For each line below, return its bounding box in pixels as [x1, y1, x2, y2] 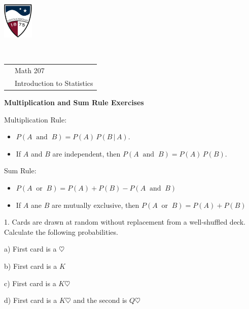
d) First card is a [4, 295, 57, 305]
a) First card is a [4, 243, 57, 254]
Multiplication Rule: [4, 114, 67, 125]
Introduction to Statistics [15, 77, 93, 88]
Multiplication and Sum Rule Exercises [4, 97, 144, 108]
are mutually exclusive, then [51, 199, 139, 210]
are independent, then [52, 148, 121, 159]
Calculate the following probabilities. [4, 226, 118, 237]
